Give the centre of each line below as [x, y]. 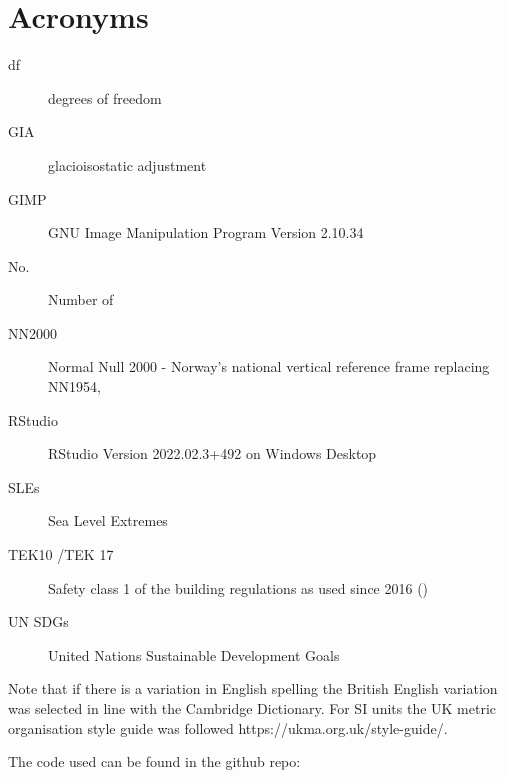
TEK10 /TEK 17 [61, 554]
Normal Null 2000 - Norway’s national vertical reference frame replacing [269, 366]
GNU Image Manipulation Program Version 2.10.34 [206, 232]
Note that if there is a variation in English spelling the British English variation [253, 688]
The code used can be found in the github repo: [154, 761]
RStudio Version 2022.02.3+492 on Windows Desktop [212, 453]
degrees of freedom [105, 97]
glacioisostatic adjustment [127, 164]
